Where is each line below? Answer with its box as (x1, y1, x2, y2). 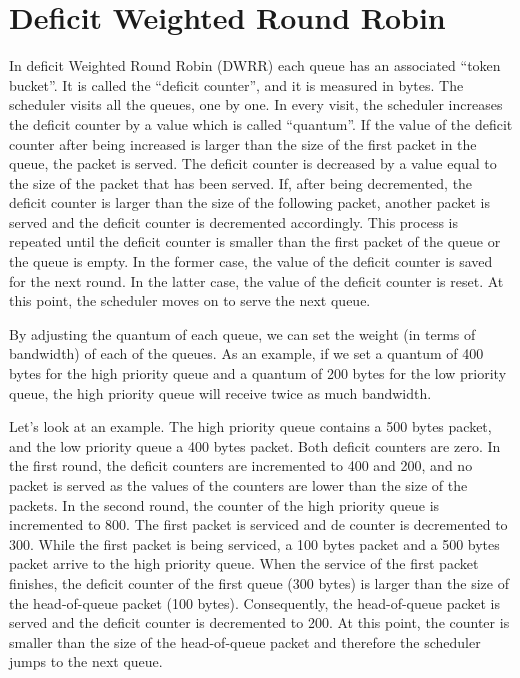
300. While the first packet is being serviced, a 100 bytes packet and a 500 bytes (9, 533, 500, 554)
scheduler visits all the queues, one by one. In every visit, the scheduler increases (9, 94, 503, 115)
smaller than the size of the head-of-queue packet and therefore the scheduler (9, 631, 481, 652)
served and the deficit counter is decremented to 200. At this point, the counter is (9, 612, 510, 633)
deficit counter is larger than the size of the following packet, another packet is (9, 192, 491, 213)
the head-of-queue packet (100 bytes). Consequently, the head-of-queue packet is (9, 592, 500, 613)
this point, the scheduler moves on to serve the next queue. (9, 290, 371, 311)
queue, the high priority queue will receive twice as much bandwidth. (9, 382, 432, 403)
